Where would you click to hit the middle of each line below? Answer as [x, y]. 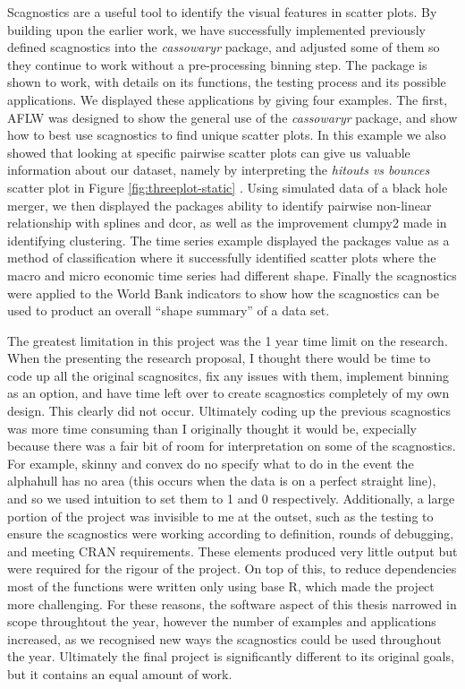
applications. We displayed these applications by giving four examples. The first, [228, 99]
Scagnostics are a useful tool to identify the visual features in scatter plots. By [222, 12]
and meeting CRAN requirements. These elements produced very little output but [232, 551]
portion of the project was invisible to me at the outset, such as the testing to [220, 516]
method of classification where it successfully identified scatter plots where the [222, 258]
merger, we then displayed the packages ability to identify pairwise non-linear [220, 205]
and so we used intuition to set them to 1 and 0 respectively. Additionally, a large [231, 499]
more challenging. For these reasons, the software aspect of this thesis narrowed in [232, 603]
